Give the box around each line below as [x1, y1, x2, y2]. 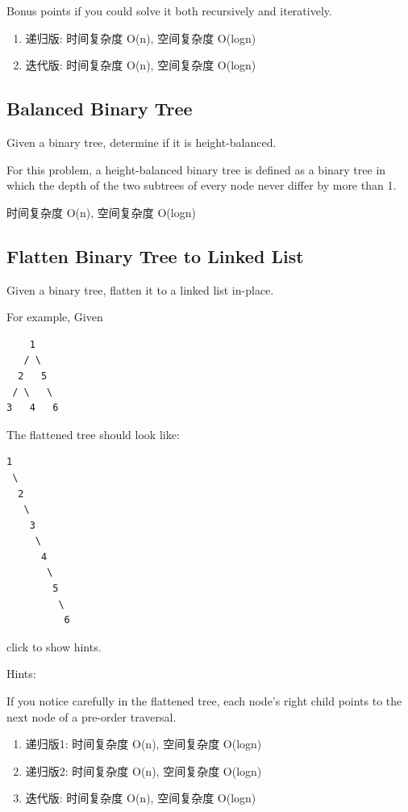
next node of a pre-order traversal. [6, 708, 177, 725]
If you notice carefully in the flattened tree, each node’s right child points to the [6, 693, 402, 709]
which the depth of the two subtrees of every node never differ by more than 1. [6, 177, 397, 194]
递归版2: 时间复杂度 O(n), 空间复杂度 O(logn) [25, 762, 262, 779]
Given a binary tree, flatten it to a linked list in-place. [6, 281, 274, 298]
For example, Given [6, 308, 103, 325]
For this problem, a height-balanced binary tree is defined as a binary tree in [6, 161, 386, 178]
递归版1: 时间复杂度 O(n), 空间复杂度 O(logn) [25, 735, 262, 752]
